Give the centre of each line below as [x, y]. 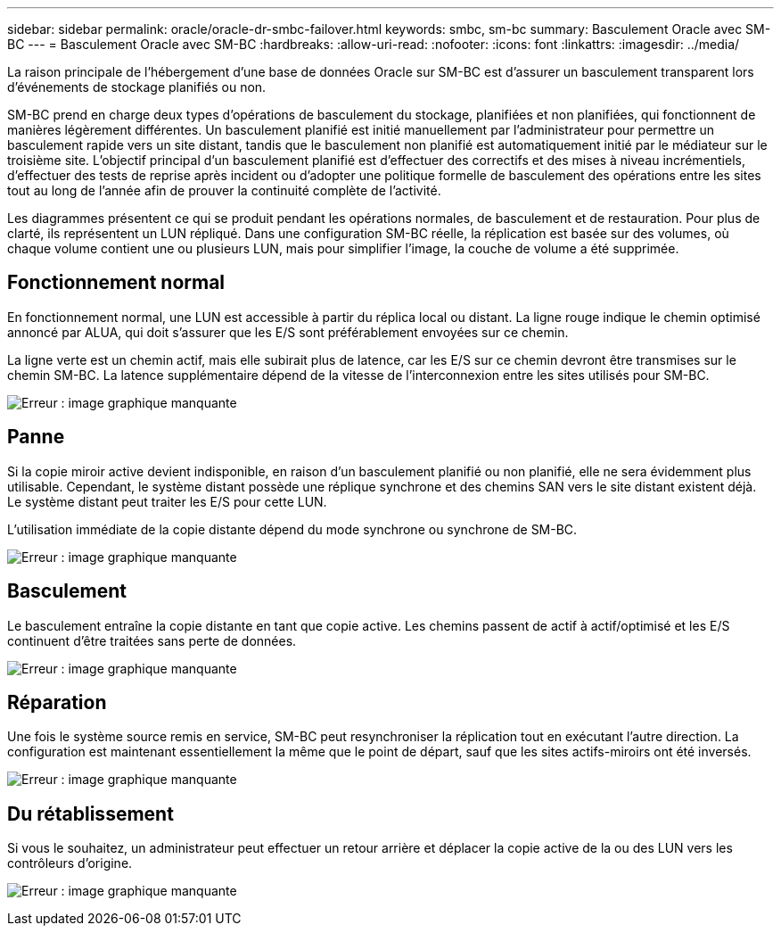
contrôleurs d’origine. [70, 863]
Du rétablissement [90, 813]
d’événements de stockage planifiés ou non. [137, 87]
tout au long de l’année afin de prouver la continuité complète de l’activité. [224, 190]
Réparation [57, 702]
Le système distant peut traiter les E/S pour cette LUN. [167, 501]
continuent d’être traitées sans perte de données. [152, 640]
